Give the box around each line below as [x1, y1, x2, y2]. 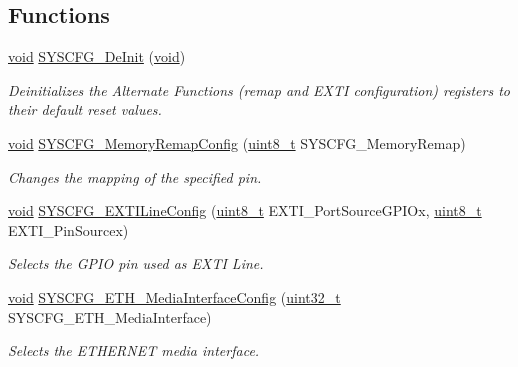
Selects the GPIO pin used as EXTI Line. [8, 253, 264, 274]
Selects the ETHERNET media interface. [8, 340, 260, 361]
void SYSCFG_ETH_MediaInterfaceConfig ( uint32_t [8, 286, 341, 307]
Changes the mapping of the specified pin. [8, 166, 262, 187]
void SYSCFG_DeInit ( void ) [8, 46, 186, 67]
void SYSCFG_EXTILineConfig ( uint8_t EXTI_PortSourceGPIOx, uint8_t [8, 200, 482, 221]
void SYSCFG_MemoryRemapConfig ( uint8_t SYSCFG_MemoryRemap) [8, 132, 466, 153]
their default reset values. [8, 99, 162, 120]
